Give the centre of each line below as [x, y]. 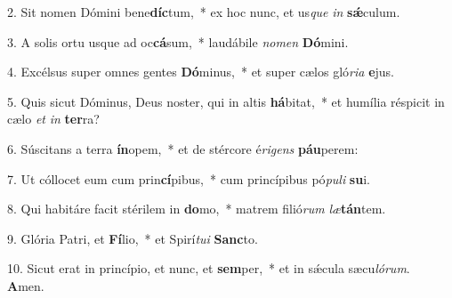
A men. [26, 285]
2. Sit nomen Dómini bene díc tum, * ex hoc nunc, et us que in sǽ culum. [204, 12]
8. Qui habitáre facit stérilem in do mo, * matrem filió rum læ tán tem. [197, 209]
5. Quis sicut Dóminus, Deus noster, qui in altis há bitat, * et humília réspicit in [226, 101]
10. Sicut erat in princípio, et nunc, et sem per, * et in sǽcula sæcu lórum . [209, 268]
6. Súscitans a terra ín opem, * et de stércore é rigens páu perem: [183, 148]
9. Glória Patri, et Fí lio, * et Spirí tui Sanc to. [133, 238]
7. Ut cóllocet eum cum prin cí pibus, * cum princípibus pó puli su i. [189, 178]
